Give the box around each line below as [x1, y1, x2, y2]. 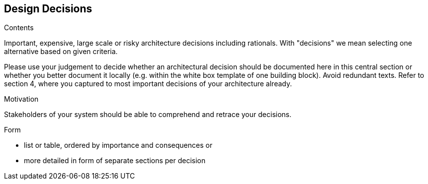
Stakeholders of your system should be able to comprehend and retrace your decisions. [4, 110, 292, 119]
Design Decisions [4, 2, 92, 15]
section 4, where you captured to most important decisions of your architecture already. [4, 79, 292, 88]
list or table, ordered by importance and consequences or [24, 141, 213, 150]
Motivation [4, 95, 39, 104]
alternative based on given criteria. [4, 47, 118, 56]
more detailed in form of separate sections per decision [24, 156, 206, 165]
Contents [4, 23, 34, 32]
